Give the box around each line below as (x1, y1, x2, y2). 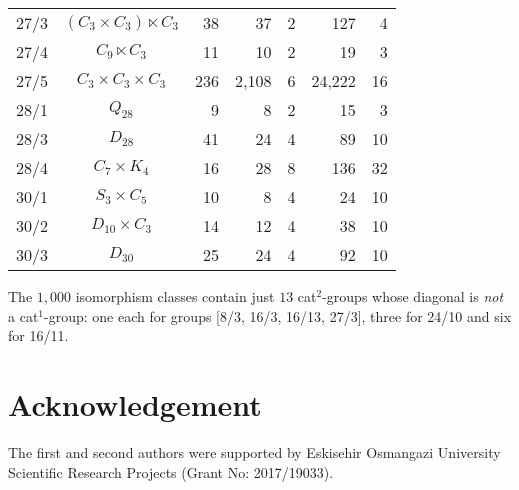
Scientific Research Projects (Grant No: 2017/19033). (8, 461, 334, 482)
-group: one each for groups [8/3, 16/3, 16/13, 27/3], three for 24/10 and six (44, 305, 512, 326)
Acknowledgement (8, 383, 262, 424)
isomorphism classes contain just (75, 286, 275, 306)
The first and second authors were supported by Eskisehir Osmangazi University (8, 441, 501, 462)
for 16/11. (8, 325, 69, 346)
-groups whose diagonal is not (322, 286, 504, 306)
